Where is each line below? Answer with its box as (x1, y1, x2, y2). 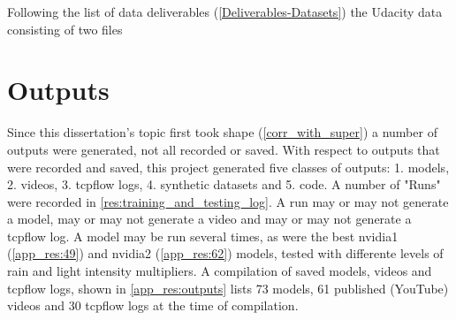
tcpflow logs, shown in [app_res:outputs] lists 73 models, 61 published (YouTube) (7, 278, 449, 297)
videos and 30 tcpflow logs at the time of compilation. (7, 296, 299, 315)
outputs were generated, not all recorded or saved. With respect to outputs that (7, 140, 440, 158)
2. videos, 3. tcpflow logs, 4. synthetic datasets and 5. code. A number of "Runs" (7, 175, 441, 194)
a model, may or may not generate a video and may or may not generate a (7, 210, 412, 228)
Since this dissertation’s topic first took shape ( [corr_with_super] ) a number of (7, 123, 437, 141)
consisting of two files (7, 19, 123, 38)
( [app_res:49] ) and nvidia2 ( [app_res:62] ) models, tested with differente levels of (7, 244, 444, 263)
